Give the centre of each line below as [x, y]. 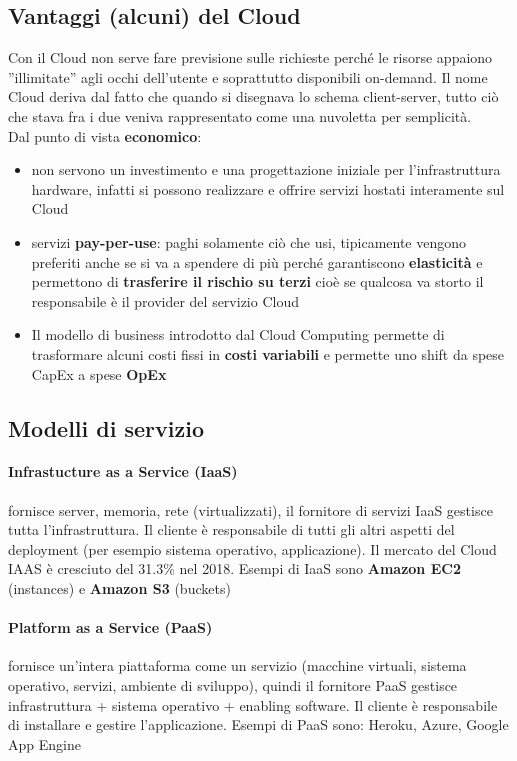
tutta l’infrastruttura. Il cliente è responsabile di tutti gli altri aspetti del [231, 529]
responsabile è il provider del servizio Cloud [165, 300]
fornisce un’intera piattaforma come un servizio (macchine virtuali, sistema [237, 665]
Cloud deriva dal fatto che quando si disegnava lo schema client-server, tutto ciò [253, 96]
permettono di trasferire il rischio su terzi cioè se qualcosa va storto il [257, 281]
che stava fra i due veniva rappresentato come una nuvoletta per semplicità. [240, 115]
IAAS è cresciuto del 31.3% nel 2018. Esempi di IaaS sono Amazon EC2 [234, 568]
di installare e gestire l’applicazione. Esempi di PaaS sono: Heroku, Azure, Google [258, 724]
